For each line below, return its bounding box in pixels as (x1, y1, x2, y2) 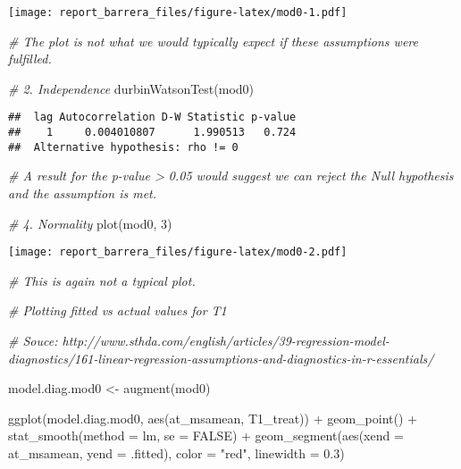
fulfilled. (8, 49, 52, 68)
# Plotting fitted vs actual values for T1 (8, 301, 227, 320)
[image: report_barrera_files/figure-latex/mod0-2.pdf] (8, 246, 348, 259)
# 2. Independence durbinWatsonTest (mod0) (8, 79, 255, 97)
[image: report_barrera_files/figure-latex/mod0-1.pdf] (8, 6, 348, 19)
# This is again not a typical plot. (8, 271, 196, 289)
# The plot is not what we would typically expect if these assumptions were (8, 31, 418, 50)
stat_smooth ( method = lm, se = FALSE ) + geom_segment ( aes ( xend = (8, 426, 404, 445)
